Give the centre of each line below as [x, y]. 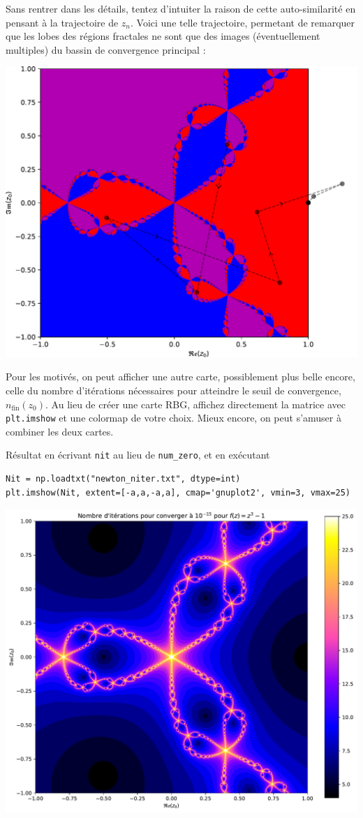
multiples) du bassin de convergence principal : [106, 49]
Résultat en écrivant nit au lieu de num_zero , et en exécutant [138, 455]
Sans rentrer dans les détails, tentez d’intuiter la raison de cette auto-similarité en [181, 8]
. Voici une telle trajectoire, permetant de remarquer [243, 22]
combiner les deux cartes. [60, 431]
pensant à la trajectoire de [62, 22]
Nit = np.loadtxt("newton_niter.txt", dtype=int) [123, 479]
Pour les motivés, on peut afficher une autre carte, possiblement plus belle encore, [180, 377]
